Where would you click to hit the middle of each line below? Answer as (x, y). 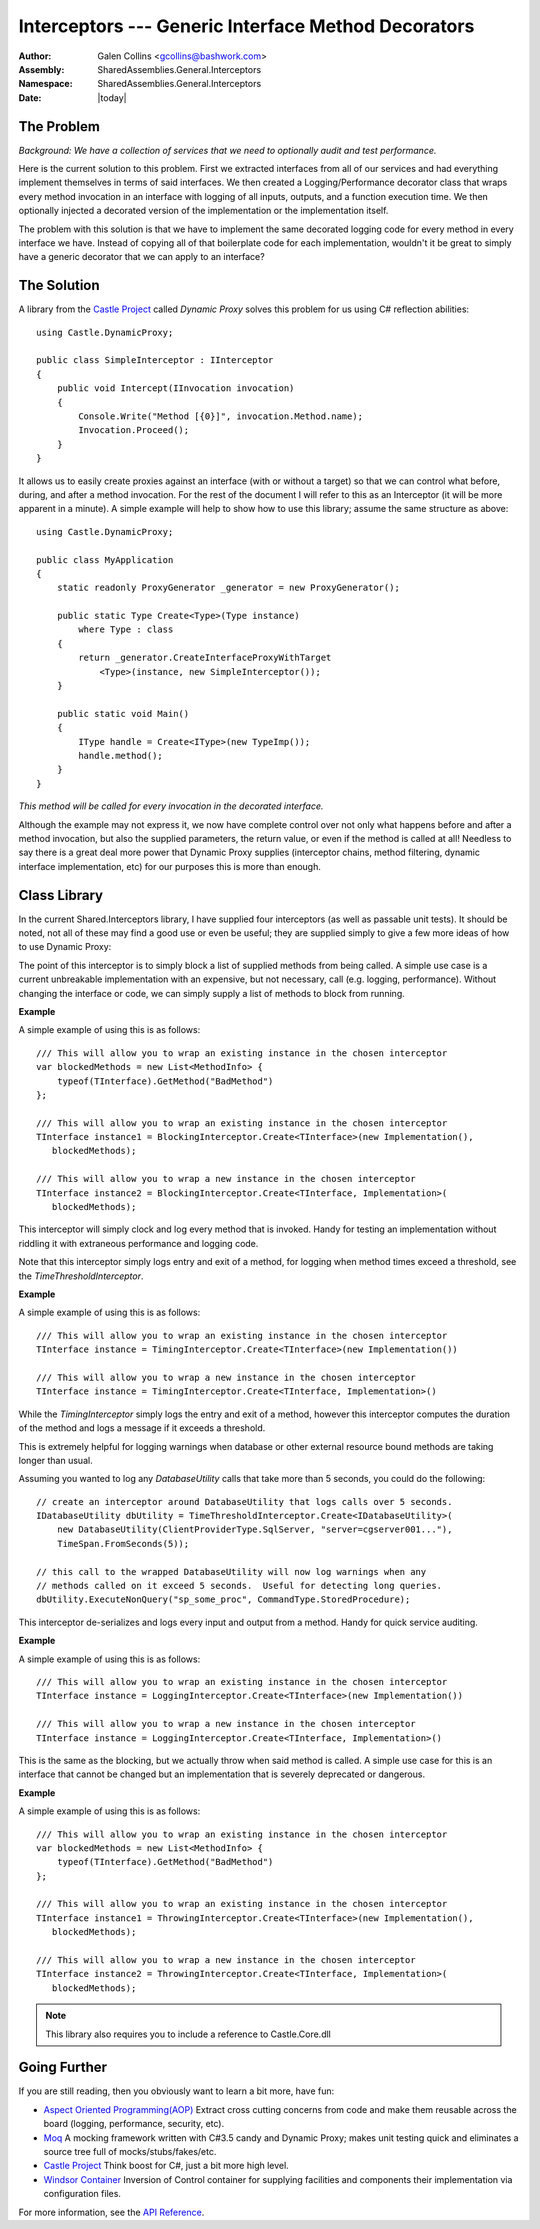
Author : (35, 56)
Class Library (61, 895)
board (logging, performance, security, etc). (134, 2124)
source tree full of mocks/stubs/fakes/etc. (130, 2152)
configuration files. (82, 2194)
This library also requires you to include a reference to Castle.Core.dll (188, 2034)
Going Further (63, 2067)
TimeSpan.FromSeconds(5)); (123, 1543)
